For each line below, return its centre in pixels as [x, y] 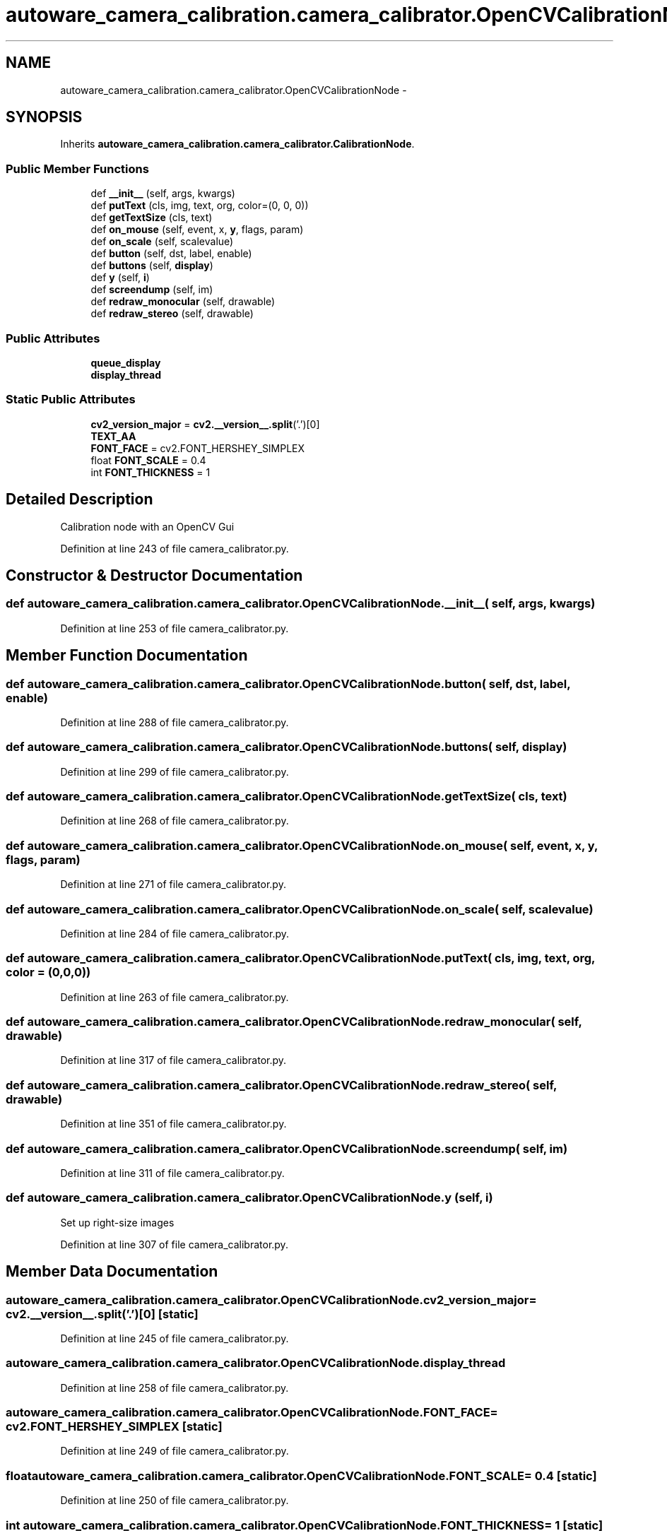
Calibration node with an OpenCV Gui [147, 526]
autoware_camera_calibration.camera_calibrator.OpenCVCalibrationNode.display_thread [256, 1363]
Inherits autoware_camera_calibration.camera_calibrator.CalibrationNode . [237, 144]
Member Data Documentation [112, 1272]
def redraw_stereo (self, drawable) [172, 314]
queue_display [126, 362]
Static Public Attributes [71, 400]
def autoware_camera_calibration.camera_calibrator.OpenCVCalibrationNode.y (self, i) [249, 1198]
